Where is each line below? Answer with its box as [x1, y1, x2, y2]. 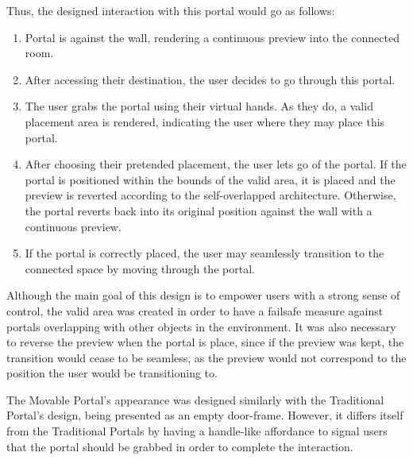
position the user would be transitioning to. [6, 365, 218, 381]
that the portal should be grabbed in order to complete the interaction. [6, 438, 353, 454]
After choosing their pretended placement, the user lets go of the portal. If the [25, 156, 407, 172]
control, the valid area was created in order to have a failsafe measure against [6, 302, 384, 319]
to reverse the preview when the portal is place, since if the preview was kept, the [6, 334, 404, 350]
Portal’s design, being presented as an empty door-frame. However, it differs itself [6, 407, 403, 423]
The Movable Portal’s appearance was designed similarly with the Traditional [6, 391, 384, 408]
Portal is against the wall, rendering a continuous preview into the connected [25, 29, 399, 45]
